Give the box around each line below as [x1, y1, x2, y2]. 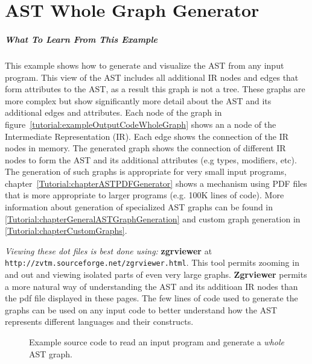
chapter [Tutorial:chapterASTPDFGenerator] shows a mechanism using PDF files [5, 177, 307, 189]
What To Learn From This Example [5, 33, 158, 45]
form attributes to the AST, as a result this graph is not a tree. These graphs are [5, 83, 305, 95]
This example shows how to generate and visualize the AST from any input [5, 58, 284, 71]
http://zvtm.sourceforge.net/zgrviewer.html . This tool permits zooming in [5, 256, 299, 269]
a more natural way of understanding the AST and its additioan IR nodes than [5, 280, 298, 292]
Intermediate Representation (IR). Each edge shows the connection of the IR [5, 130, 289, 142]
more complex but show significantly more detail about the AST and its [5, 94, 272, 107]
